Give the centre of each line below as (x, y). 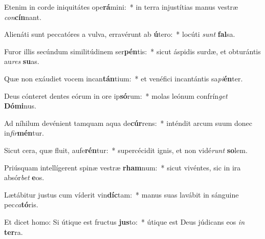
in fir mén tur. (24, 133)
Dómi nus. (20, 106)
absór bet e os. (24, 177)
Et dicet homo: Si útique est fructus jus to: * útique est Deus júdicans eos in (125, 221)
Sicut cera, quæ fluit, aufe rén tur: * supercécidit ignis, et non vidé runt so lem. (126, 150)
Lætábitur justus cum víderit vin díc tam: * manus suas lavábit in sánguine (122, 194)
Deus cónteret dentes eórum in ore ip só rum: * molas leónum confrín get (116, 95)
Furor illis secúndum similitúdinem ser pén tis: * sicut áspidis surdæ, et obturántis (132, 51)
